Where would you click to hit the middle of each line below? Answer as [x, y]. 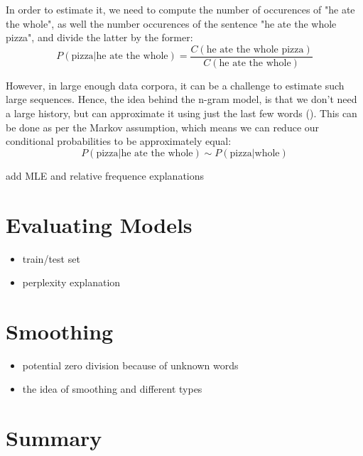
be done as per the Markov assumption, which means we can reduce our [163, 127]
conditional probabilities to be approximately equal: [119, 141]
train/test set [51, 258]
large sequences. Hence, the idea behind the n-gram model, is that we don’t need [181, 99]
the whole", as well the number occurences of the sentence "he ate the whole [171, 23]
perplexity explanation [71, 282]
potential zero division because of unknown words [130, 365]
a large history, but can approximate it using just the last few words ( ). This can [181, 113]
